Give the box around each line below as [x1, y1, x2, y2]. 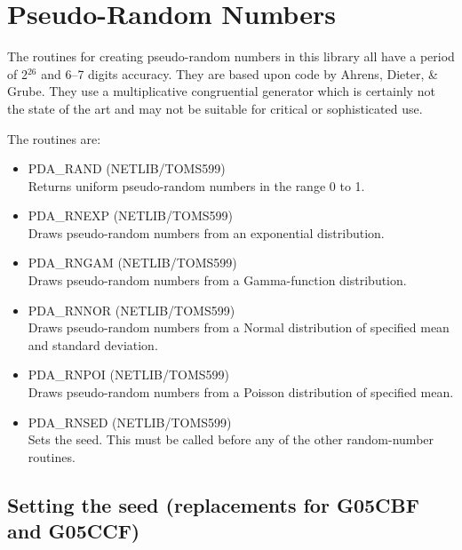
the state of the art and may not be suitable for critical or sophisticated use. [7, 99, 423, 117]
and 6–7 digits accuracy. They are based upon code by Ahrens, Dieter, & [41, 64, 438, 83]
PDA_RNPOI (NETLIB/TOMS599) [28, 365, 229, 384]
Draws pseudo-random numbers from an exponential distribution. [28, 223, 385, 242]
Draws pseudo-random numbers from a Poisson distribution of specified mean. [28, 383, 454, 402]
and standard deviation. [28, 335, 158, 354]
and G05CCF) [7, 517, 140, 545]
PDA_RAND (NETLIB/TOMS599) [28, 159, 226, 178]
